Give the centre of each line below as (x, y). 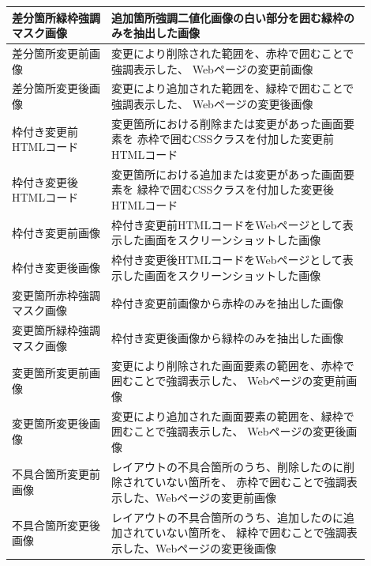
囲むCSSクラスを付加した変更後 (252, 189)
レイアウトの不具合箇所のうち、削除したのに (227, 466)
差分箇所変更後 (51, 88)
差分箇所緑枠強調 (56, 17)
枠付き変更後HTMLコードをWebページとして (227, 260)
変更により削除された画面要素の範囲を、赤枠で (232, 365)
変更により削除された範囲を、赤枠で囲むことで (232, 53)
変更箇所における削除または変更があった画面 (227, 123)
